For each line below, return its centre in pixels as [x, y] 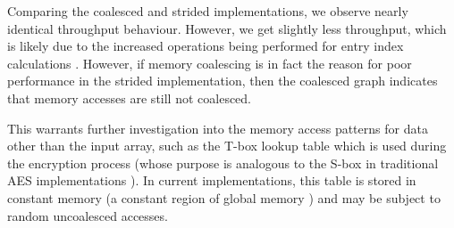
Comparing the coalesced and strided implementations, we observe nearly [208, 11]
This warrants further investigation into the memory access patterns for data [218, 128]
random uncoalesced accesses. [88, 215]
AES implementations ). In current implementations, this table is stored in [212, 180]
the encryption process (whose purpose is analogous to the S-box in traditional [223, 163]
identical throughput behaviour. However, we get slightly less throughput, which [227, 28]
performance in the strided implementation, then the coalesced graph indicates [223, 81]
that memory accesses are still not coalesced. [129, 98]
